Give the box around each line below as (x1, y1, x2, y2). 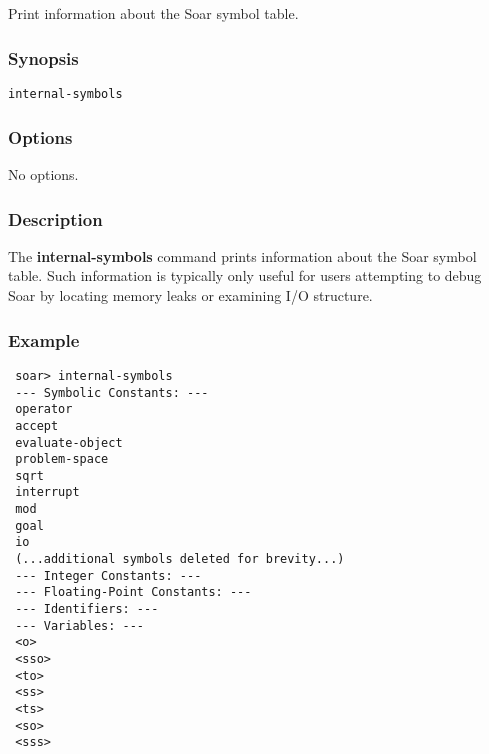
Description (8, 206, 103, 231)
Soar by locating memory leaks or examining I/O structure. (8, 285, 373, 306)
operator (15, 402, 73, 417)
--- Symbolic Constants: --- (15, 385, 209, 400)
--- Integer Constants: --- (15, 568, 202, 583)
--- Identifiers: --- (15, 602, 159, 617)
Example (8, 327, 80, 352)
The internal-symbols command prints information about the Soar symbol (8, 245, 477, 266)
